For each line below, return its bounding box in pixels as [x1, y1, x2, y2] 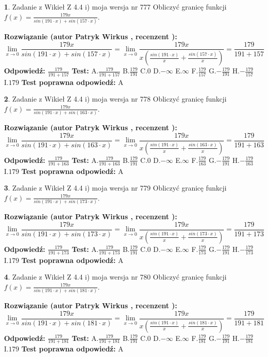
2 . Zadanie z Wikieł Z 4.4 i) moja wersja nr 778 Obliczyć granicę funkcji [4, 94, 227, 104]
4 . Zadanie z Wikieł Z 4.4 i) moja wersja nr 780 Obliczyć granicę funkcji [4, 272, 227, 282]
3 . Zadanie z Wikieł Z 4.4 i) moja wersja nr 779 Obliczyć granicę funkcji [4, 183, 227, 193]
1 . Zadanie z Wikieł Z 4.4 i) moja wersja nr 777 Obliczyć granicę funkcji [4, 2, 227, 12]
